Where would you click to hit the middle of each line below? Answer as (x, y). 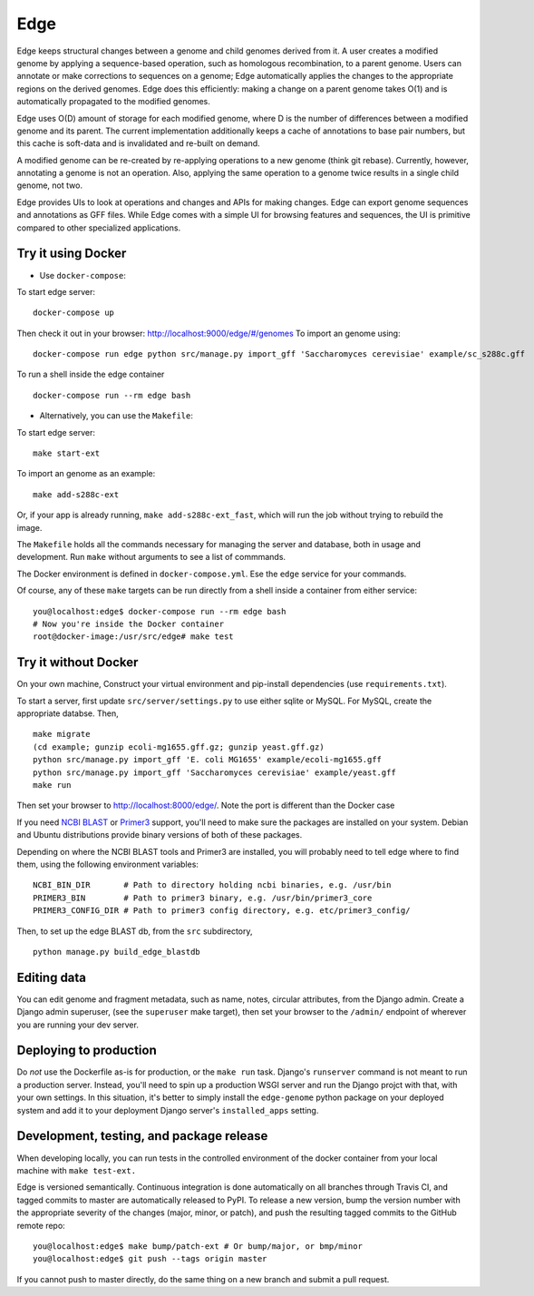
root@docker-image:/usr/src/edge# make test (134, 637)
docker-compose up (74, 313)
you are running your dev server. (78, 1025)
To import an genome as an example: (86, 474)
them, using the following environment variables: (108, 864)
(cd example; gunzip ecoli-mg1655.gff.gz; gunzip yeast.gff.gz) (179, 747)
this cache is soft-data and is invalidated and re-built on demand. (138, 143)
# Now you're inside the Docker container (129, 623)
